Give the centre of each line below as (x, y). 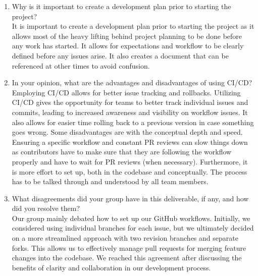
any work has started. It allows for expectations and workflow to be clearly (128, 46)
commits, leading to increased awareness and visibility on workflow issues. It (130, 112)
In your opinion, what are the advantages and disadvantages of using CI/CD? (132, 82)
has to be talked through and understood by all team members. (110, 181)
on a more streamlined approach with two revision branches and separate (125, 238)
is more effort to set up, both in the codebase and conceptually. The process (130, 171)
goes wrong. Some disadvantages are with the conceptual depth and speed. (127, 132)
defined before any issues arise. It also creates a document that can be (120, 55)
